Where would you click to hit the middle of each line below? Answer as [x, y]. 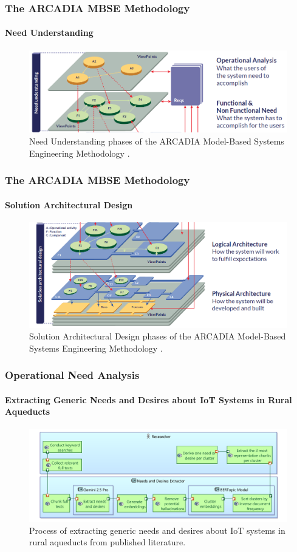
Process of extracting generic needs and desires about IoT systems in [157, 530]
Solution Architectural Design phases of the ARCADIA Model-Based [158, 336]
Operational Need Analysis [72, 375]
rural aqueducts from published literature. [108, 542]
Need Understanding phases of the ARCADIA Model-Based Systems [157, 141]
